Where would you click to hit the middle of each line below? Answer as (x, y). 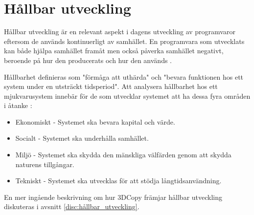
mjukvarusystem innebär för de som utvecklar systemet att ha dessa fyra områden (127, 96)
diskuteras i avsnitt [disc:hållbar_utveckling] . (72, 206)
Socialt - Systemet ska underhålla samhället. (82, 138)
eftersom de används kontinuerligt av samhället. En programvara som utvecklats (124, 41)
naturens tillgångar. (45, 164)
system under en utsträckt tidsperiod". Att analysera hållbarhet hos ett (111, 86)
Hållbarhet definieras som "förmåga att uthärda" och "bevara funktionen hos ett (124, 76)
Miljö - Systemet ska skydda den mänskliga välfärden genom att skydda (123, 155)
